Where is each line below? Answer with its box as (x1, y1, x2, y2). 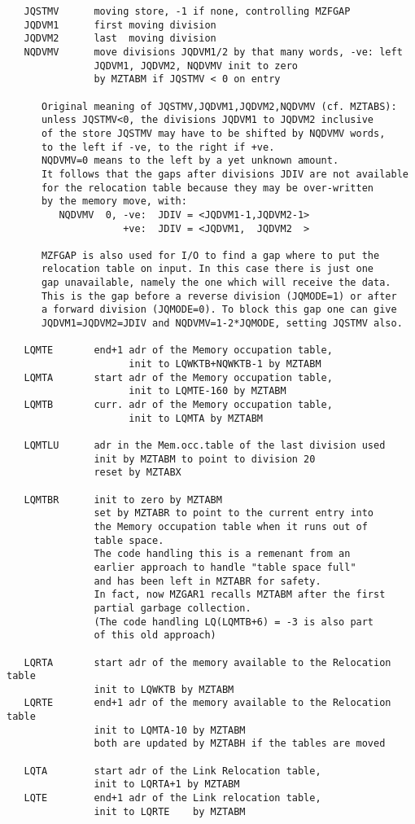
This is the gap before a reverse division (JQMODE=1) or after (41, 290, 397, 302)
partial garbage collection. (94, 602, 251, 614)
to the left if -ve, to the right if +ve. (41, 141, 275, 153)
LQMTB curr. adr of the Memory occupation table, (24, 399, 333, 411)
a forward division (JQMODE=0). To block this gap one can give (41, 304, 397, 316)
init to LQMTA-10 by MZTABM (94, 724, 246, 736)
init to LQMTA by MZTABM (129, 412, 263, 424)
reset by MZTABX (94, 467, 181, 479)
